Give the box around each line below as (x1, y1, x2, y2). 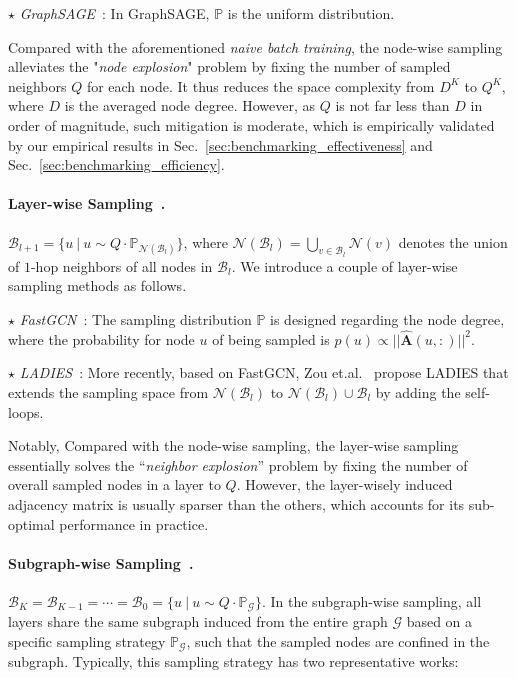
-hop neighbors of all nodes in (30, 255, 213, 276)
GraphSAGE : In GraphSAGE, (19, 3, 210, 23)
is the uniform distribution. (227, 3, 395, 23)
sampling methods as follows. (8, 275, 187, 296)
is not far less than (335, 95, 450, 116)
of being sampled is (212, 328, 330, 349)
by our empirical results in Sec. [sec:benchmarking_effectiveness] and (8, 134, 433, 155)
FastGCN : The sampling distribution (19, 308, 252, 329)
